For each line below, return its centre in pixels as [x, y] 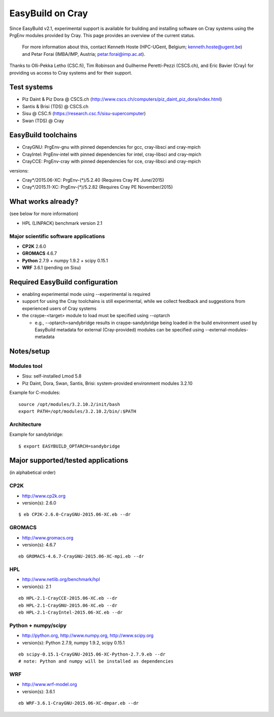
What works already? [44, 202]
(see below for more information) [44, 214]
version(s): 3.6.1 [39, 691]
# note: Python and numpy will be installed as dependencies [96, 661]
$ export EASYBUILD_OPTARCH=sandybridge [69, 446]
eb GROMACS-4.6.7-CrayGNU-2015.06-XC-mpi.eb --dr [81, 556]
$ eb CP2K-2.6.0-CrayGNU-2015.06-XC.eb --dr [75, 515]
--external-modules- [227, 329]
